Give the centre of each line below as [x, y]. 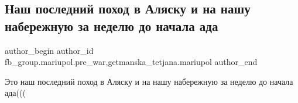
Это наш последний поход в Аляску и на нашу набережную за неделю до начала [149, 81]
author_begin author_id [49, 50]
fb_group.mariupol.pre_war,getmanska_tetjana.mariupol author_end [131, 62]
